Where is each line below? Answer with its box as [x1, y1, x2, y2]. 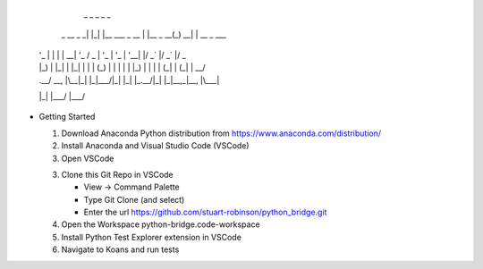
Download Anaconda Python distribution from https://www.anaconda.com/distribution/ [61, 128, 382, 139]
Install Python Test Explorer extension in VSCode [61, 231, 241, 242]
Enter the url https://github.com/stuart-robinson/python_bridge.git [83, 206, 327, 218]
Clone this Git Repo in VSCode [61, 169, 174, 180]
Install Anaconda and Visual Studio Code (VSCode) [61, 140, 250, 151]
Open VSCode [61, 153, 114, 164]
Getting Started [38, 112, 96, 122]
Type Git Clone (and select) [83, 194, 185, 205]
